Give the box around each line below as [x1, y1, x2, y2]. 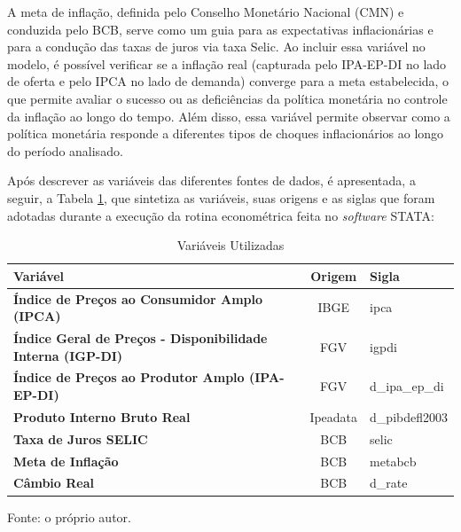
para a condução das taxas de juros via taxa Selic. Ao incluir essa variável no [7, 37, 426, 56]
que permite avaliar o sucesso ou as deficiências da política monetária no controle [7, 89, 448, 107]
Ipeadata [309, 407, 358, 426]
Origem [310, 266, 357, 285]
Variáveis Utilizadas [176, 236, 285, 254]
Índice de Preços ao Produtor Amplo [13, 368, 245, 387]
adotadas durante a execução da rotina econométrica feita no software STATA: [7, 206, 434, 224]
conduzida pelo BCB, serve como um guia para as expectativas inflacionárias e [7, 20, 434, 38]
